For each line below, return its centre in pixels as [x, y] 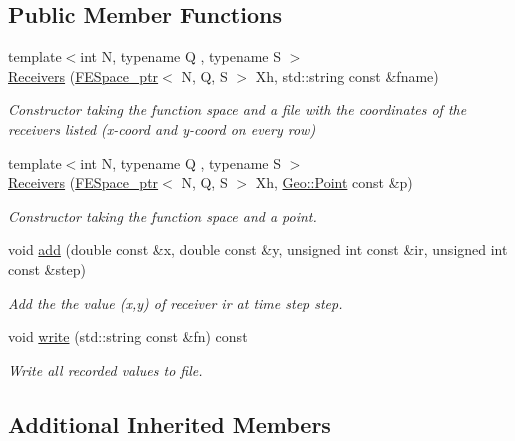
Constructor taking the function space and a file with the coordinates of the [237, 109]
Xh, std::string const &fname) [347, 75]
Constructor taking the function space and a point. [162, 215]
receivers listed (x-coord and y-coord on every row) [162, 128]
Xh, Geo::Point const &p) [334, 182]
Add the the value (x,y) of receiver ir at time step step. [175, 302]
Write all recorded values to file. [105, 369]
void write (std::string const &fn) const [128, 336]
